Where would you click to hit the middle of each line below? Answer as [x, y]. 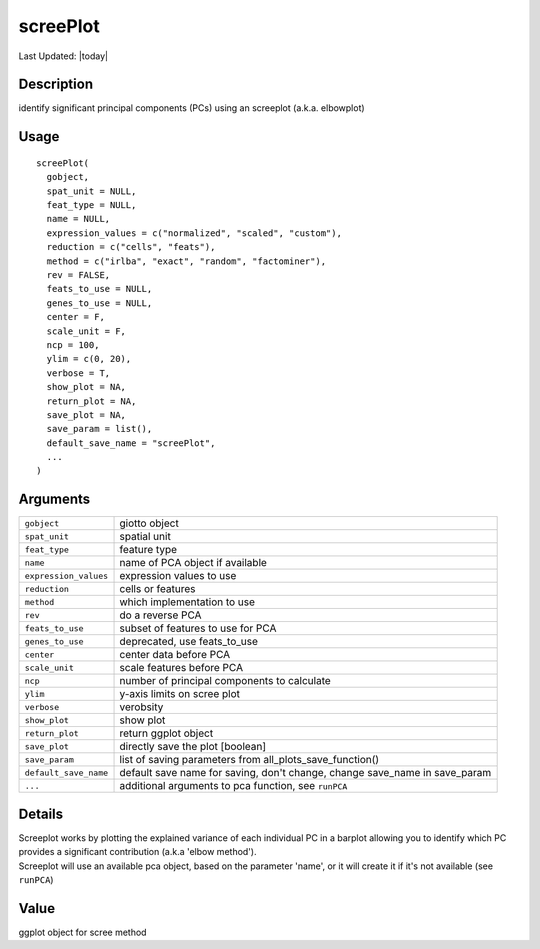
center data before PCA [175, 655]
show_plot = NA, [86, 387]
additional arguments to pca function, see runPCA [233, 786]
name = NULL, [78, 219]
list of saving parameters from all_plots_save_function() [249, 760]
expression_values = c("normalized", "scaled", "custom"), [194, 233]
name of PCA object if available [193, 563]
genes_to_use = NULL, [99, 303]
